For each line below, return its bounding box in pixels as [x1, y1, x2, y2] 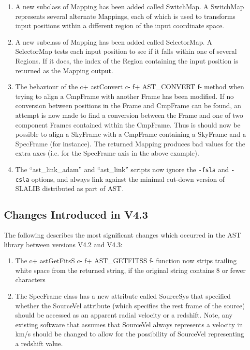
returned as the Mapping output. [15, 65, 113, 75]
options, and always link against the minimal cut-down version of [31, 174, 225, 184]
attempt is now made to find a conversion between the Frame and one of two [15, 110, 243, 120]
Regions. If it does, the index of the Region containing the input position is [15, 55, 238, 65]
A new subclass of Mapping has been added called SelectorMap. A [15, 36, 212, 47]
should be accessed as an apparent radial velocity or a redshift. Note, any [15, 310, 233, 320]
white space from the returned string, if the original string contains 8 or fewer [15, 265, 246, 275]
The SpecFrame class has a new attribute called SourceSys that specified [15, 290, 231, 301]
